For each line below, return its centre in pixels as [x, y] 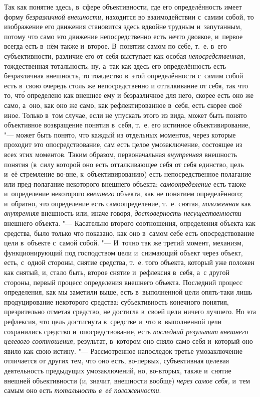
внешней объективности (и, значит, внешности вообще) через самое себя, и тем [127, 380]
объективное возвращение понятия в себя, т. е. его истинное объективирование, [127, 125]
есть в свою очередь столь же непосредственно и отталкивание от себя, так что [126, 85]
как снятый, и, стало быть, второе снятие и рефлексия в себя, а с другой [117, 272]
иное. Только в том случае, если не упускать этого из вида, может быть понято [125, 115]
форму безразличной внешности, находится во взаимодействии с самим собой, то [129, 16]
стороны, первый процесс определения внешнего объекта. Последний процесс [123, 282]
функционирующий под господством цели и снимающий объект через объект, [123, 252]
